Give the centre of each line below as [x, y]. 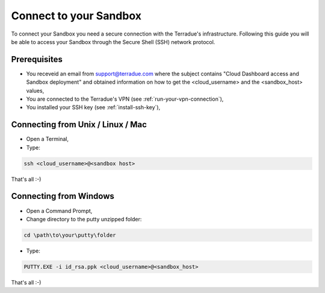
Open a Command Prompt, [59, 210]
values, [35, 90]
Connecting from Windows [63, 196]
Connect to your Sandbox [76, 16]
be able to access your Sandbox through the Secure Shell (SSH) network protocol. [113, 42]
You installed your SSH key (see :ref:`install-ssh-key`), [93, 107]
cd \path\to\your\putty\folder [70, 235]
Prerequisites [37, 59]
